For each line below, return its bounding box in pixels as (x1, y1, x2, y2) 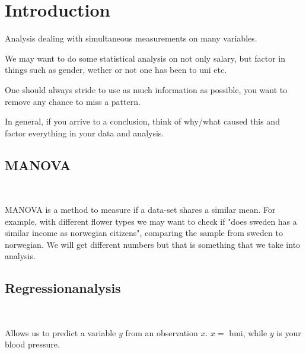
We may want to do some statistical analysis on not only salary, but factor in (5, 52, 286, 64)
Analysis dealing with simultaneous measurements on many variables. (5, 32, 257, 44)
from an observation (125, 326, 198, 339)
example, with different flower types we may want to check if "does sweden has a (5, 215, 297, 227)
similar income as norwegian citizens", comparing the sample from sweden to (5, 227, 283, 239)
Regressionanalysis (5, 279, 121, 297)
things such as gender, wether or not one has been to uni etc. (5, 63, 227, 76)
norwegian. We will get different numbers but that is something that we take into (5, 238, 301, 250)
